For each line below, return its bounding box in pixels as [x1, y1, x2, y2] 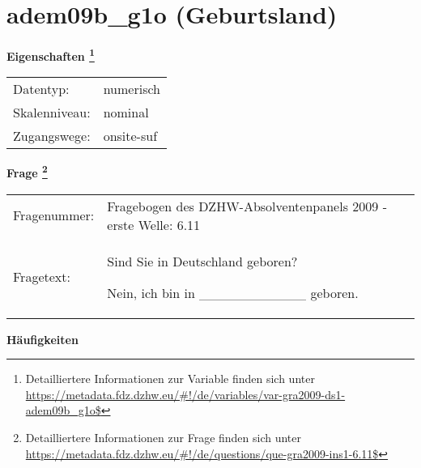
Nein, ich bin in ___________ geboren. [107, 283, 359, 302]
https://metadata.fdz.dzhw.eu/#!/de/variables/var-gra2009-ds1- [25, 385, 346, 402]
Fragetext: [13, 267, 70, 287]
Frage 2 [6, 162, 48, 181]
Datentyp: [13, 79, 70, 99]
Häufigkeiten [6, 330, 79, 347]
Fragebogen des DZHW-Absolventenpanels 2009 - [107, 196, 387, 215]
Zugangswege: [13, 126, 91, 146]
